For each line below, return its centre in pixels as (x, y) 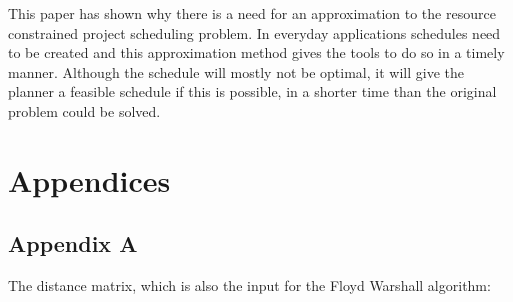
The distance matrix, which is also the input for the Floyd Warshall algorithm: (249, 285)
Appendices (89, 179)
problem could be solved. (84, 110)
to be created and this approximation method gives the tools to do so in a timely (256, 52)
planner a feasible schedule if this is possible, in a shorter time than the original (252, 91)
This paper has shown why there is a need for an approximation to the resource (252, 13)
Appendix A (73, 243)
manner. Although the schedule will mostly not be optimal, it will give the (236, 71)
